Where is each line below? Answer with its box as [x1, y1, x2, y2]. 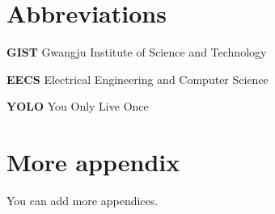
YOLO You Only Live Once [6, 98, 149, 115]
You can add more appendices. [6, 192, 159, 209]
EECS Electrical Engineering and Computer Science [6, 70, 269, 87]
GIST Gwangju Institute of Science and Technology [6, 44, 267, 61]
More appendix [6, 145, 180, 178]
